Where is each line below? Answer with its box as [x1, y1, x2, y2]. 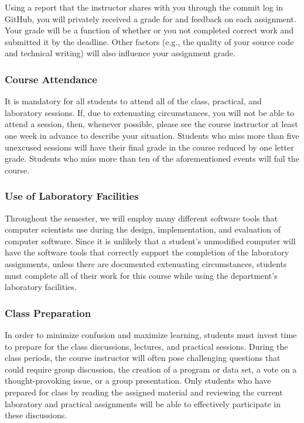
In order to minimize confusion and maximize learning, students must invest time [5, 328, 297, 340]
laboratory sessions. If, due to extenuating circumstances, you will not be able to [5, 106, 295, 118]
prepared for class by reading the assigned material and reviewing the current [5, 386, 283, 398]
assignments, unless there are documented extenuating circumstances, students [5, 257, 287, 270]
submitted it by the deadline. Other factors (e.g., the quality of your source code [5, 35, 294, 47]
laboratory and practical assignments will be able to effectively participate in [5, 397, 281, 410]
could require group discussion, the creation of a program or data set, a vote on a [5, 363, 297, 375]
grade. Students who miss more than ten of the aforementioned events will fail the [5, 152, 299, 165]
